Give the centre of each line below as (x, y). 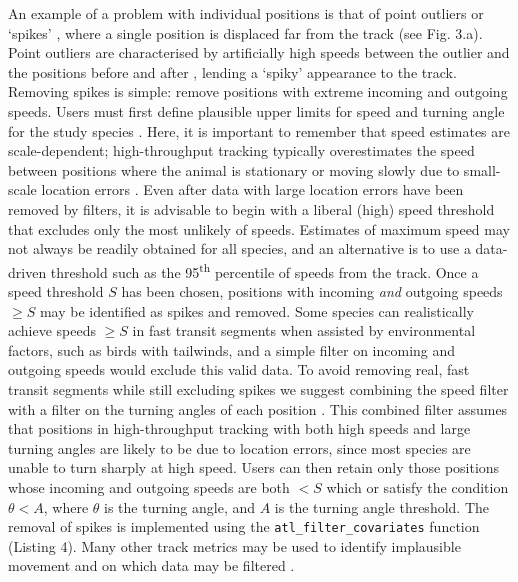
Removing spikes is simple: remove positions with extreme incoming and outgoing (258, 91)
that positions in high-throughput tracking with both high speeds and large (239, 428)
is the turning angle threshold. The (382, 506)
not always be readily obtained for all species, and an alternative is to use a (239, 248)
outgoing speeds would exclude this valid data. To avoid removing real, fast (239, 369)
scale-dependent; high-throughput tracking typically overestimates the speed (241, 150)
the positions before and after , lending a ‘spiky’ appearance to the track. (232, 71)
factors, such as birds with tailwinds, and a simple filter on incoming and (232, 349)
